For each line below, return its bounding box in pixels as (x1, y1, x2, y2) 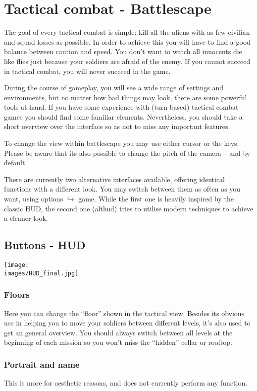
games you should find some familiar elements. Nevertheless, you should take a (4, 111, 243, 122)
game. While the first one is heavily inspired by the (78, 194, 234, 204)
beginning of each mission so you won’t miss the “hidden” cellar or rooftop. (4, 337, 232, 347)
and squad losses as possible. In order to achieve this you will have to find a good (4, 36, 251, 47)
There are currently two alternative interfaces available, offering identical (4, 174, 225, 184)
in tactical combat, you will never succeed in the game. (4, 65, 171, 76)
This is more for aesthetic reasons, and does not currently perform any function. (4, 378, 248, 388)
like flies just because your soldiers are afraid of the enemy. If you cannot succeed (4, 56, 251, 66)
